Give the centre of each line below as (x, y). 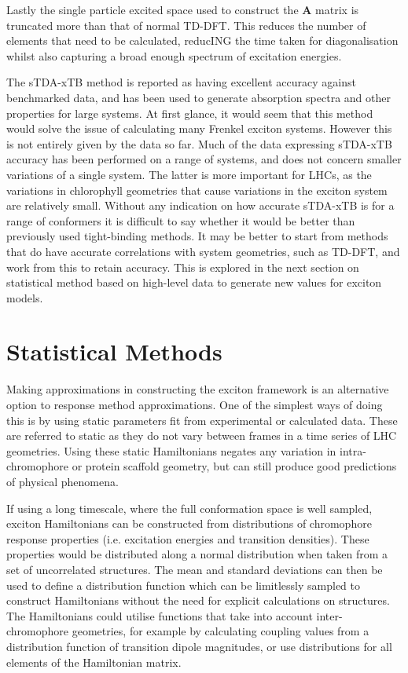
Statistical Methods (114, 351)
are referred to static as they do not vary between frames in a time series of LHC (202, 435)
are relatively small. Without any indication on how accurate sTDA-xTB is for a (200, 205)
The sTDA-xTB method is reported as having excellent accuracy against (181, 82)
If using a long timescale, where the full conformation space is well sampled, (189, 508)
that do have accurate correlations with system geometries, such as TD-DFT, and (203, 251)
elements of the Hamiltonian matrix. (94, 662)
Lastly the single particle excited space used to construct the (153, 9)
